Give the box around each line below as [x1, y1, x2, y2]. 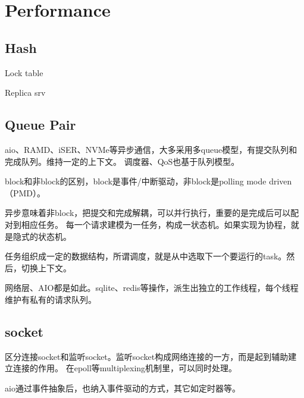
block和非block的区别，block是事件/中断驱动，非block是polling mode [5, 175, 267, 187]
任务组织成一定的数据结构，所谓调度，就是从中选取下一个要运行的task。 [5, 250, 287, 262]
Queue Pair [5, 115, 76, 134]
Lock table [5, 66, 43, 79]
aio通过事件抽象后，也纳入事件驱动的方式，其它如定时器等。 [5, 381, 240, 394]
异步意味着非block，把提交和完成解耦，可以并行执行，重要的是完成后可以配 [5, 206, 299, 219]
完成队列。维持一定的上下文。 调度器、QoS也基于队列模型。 [5, 155, 240, 167]
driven [269, 175, 292, 187]
